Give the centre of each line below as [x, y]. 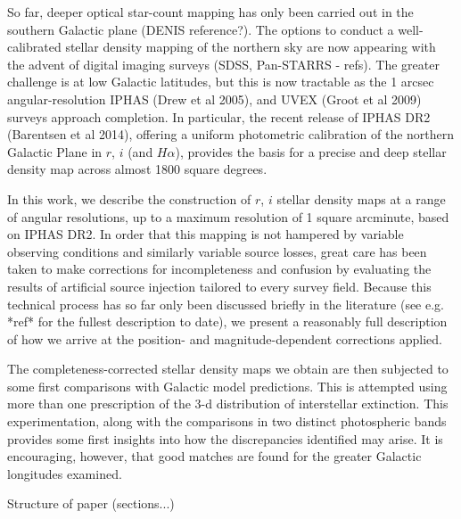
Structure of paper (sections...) [91, 503]
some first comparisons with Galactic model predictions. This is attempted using [227, 386]
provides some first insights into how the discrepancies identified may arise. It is [225, 438]
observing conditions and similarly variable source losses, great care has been [217, 251]
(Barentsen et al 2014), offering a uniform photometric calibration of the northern [231, 134]
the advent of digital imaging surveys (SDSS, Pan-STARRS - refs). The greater [223, 64]
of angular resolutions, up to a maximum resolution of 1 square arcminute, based [228, 216]
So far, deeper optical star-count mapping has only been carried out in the [210, 12]
